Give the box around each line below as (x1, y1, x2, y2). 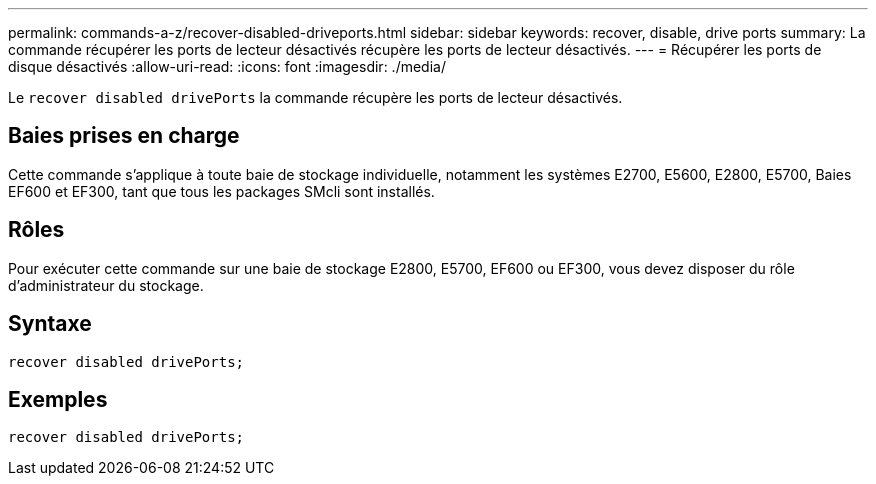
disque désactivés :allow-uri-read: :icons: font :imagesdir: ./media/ (8, 58, 446, 75)
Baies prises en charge (8, 123, 240, 149)
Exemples (8, 386, 108, 412)
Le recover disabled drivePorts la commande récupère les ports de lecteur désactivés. (8, 89, 623, 106)
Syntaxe (8, 311, 92, 337)
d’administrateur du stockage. (8, 276, 204, 294)
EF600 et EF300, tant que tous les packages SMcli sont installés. (8, 182, 435, 200)
